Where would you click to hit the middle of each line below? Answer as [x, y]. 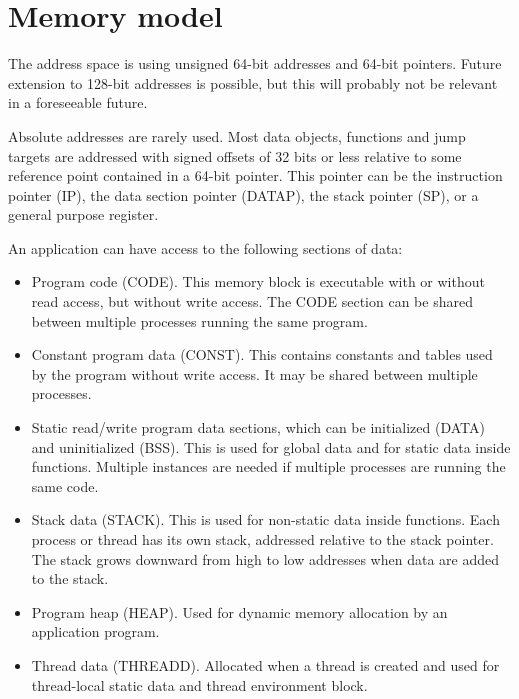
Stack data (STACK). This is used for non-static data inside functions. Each [265, 519]
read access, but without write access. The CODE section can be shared [252, 301]
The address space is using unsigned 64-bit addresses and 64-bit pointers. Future [255, 63]
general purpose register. [83, 214]
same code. [65, 485]
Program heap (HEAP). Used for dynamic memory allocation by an [239, 611]
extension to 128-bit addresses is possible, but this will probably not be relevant [253, 82]
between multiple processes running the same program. [199, 320]
